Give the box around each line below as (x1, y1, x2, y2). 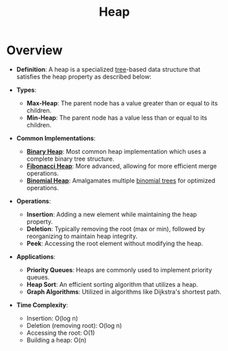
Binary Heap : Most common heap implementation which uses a (26, 147, 207, 155)
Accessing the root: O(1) (26, 328, 95, 337)
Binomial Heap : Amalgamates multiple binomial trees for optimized (26, 176, 216, 185)
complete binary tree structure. (26, 155, 114, 163)
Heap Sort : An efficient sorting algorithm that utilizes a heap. (26, 280, 199, 288)
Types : (16, 86, 37, 94)
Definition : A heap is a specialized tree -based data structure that (16, 65, 201, 73)
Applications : (16, 252, 56, 261)
